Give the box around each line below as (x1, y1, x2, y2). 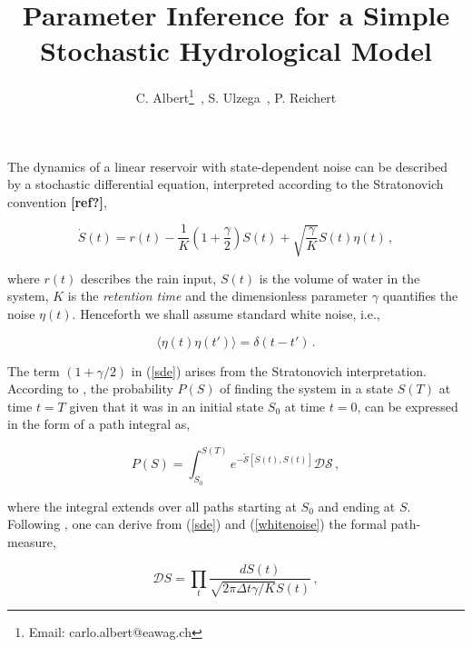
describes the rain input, (81, 268, 217, 287)
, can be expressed (357, 396, 458, 415)
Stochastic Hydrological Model (40, 32, 432, 69)
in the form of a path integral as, (7, 414, 191, 433)
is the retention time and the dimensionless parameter (67, 286, 369, 305)
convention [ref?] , (7, 192, 107, 211)
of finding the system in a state (220, 379, 394, 398)
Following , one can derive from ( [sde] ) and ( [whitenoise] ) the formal (7, 514, 387, 533)
